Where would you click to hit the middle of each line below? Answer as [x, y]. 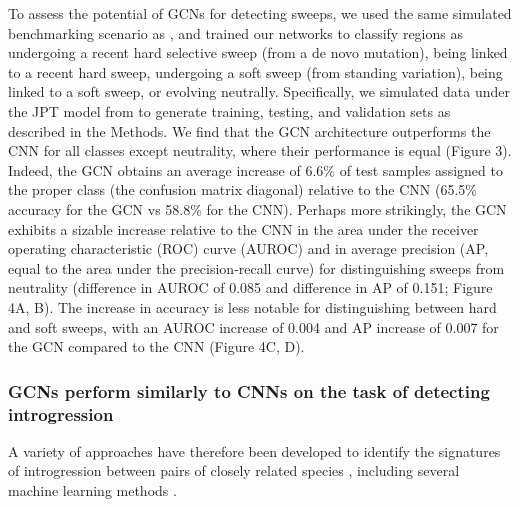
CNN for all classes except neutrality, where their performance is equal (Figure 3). [260, 150]
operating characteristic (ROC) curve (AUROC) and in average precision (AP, [248, 248]
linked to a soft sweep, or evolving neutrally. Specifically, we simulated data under [259, 91]
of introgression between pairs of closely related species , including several [234, 470]
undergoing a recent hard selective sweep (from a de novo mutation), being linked [258, 52]
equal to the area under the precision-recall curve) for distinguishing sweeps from [256, 267]
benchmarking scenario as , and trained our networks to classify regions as [235, 32]
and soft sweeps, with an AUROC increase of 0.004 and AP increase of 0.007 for [253, 326]
